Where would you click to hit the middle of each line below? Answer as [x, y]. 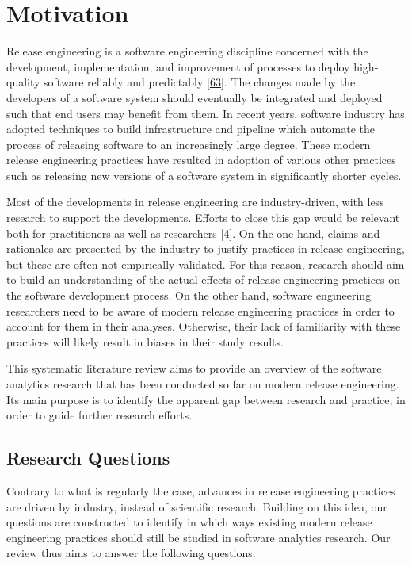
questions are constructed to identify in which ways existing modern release [189, 522]
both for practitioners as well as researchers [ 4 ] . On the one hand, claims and [193, 233]
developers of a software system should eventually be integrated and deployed [195, 97]
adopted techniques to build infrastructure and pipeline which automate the [191, 129]
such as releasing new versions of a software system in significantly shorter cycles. [204, 175]
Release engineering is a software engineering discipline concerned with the [187, 51]
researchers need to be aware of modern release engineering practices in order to [200, 310]
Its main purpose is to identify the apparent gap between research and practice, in [206, 399]
